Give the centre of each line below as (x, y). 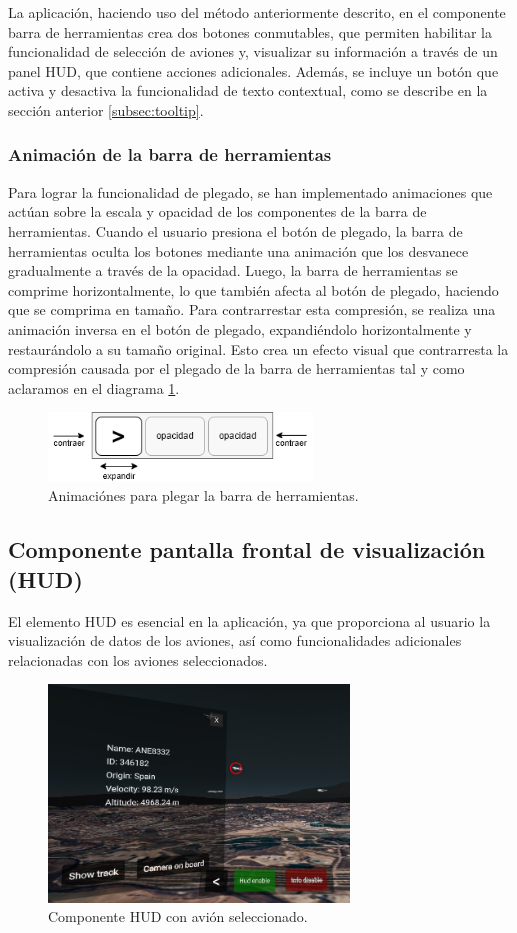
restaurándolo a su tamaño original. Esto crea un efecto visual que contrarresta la (258, 348)
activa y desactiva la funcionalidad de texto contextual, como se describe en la (248, 90)
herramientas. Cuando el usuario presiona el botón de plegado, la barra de (235, 230)
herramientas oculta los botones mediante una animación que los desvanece (238, 250)
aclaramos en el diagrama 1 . (94, 387)
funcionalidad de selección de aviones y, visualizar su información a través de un (253, 51)
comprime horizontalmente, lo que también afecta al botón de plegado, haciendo (253, 289)
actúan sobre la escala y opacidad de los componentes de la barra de (217, 211)
